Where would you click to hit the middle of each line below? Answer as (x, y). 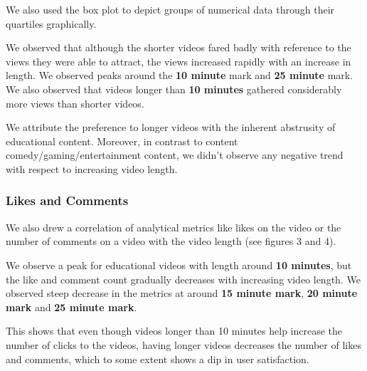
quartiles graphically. (51, 23)
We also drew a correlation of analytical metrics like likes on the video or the (174, 227)
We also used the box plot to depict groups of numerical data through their (170, 9)
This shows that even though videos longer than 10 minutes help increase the (174, 331)
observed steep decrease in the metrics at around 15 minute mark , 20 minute (182, 293)
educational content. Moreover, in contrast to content (122, 141)
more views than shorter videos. (75, 103)
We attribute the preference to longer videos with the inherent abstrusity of (171, 127)
